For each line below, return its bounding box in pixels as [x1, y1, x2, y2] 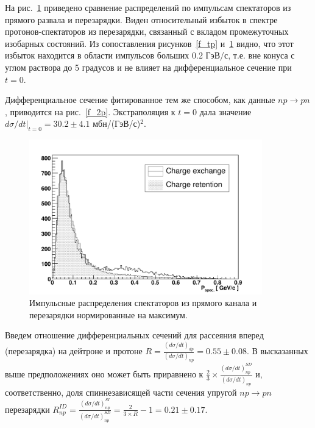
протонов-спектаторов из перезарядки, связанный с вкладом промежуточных [5, 25, 289, 38]
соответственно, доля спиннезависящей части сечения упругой [5, 385, 237, 398]
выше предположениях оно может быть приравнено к [5, 368, 204, 380]
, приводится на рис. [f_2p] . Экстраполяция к [5, 105, 175, 118]
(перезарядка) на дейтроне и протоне [5, 344, 143, 357]
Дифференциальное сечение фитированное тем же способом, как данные [5, 93, 275, 106]
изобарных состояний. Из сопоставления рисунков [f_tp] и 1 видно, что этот [5, 37, 294, 49]
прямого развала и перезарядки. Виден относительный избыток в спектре [5, 13, 278, 26]
